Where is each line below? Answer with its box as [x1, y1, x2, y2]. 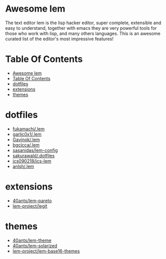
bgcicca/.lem [12, 142, 40, 148]
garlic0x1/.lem [12, 131, 42, 137]
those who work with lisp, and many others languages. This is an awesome [5, 30, 161, 36]
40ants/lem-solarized [12, 242, 58, 248]
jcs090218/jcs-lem [12, 158, 51, 164]
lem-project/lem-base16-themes [12, 248, 80, 254]
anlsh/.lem [12, 163, 34, 169]
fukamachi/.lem [12, 125, 45, 132]
